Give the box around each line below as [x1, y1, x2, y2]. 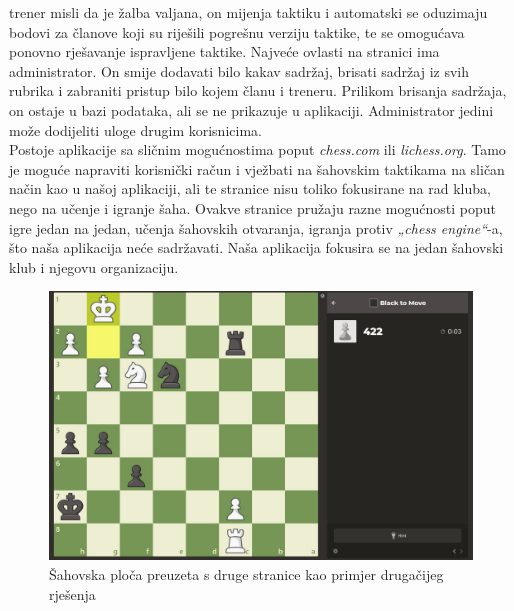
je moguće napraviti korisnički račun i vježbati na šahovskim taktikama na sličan [9, 158, 505, 179]
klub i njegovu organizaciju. [9, 256, 179, 277]
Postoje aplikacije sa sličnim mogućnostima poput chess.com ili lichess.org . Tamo [9, 139, 506, 160]
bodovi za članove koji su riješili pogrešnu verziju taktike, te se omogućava [9, 21, 465, 42]
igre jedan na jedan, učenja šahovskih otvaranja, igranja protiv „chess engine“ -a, [9, 217, 503, 238]
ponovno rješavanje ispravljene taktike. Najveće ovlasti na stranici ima [9, 41, 440, 62]
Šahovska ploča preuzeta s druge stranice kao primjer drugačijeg [49, 564, 444, 585]
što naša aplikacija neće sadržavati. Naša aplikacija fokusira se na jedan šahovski [9, 237, 504, 258]
